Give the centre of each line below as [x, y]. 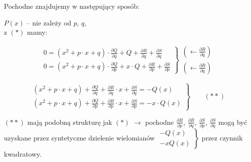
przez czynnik [222, 137]
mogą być [233, 122]
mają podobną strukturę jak [70, 122]
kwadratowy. [23, 153]
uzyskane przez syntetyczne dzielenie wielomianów [79, 137]
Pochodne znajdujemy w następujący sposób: [72, 6]
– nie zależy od [49, 22]
